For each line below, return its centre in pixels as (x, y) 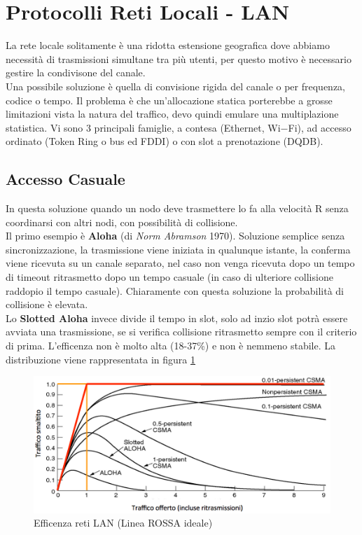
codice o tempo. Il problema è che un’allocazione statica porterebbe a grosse (169, 100)
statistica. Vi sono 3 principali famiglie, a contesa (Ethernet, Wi (143, 127)
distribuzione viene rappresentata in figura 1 (101, 359)
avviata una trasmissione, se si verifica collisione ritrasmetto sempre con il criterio (181, 332)
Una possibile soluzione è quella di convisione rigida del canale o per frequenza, (175, 86)
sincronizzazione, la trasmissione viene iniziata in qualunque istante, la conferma (178, 249)
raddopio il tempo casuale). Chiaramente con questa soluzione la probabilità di (175, 290)
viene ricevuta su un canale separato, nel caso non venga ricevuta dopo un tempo (180, 263)
